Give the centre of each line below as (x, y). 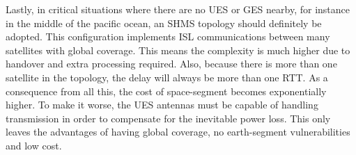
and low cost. (34, 145)
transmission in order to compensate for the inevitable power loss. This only (168, 118)
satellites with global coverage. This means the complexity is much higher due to (178, 50)
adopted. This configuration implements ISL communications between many (168, 36)
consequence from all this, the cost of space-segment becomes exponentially (166, 91)
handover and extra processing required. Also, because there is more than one (171, 64)
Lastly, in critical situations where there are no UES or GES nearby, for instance (178, 9)
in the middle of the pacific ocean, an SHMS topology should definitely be (164, 23)
